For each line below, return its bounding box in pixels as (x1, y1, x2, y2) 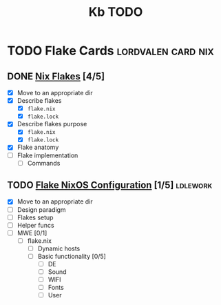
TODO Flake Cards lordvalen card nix (7, 43, 215, 59)
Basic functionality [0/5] (37, 252, 107, 260)
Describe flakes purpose (17, 120, 87, 128)
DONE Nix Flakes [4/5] (7, 70, 105, 82)
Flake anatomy (17, 143, 59, 152)
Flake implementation (17, 151, 78, 159)
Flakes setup (17, 213, 54, 222)
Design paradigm (17, 205, 67, 214)
